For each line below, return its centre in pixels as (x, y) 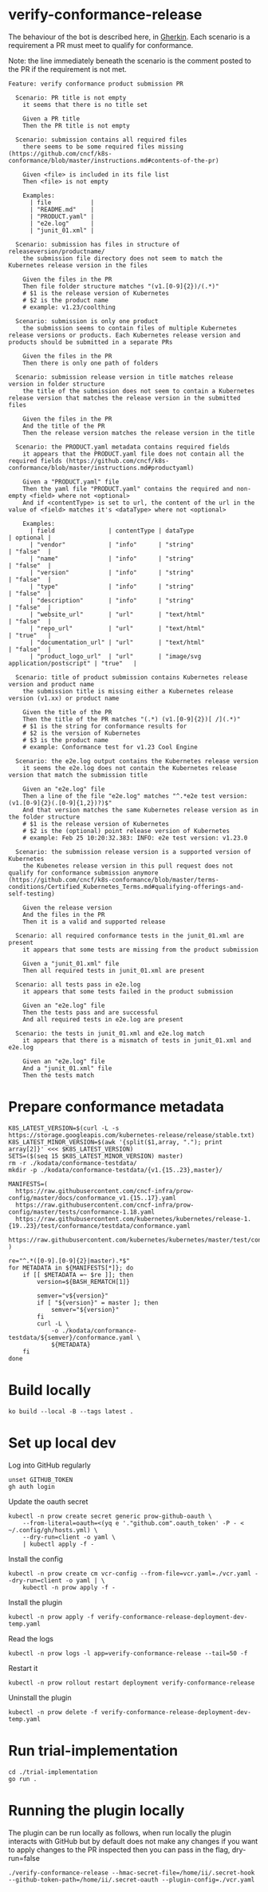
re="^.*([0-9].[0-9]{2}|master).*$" (69, 1261)
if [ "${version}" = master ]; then (98, 1302)
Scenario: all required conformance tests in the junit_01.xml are (130, 935)
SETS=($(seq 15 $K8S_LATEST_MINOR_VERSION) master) (96, 1156)
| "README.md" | (61, 209)
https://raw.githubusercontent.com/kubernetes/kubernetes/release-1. (133, 1219)
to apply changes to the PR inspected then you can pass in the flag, (119, 1850)
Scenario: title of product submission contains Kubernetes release (132, 677)
